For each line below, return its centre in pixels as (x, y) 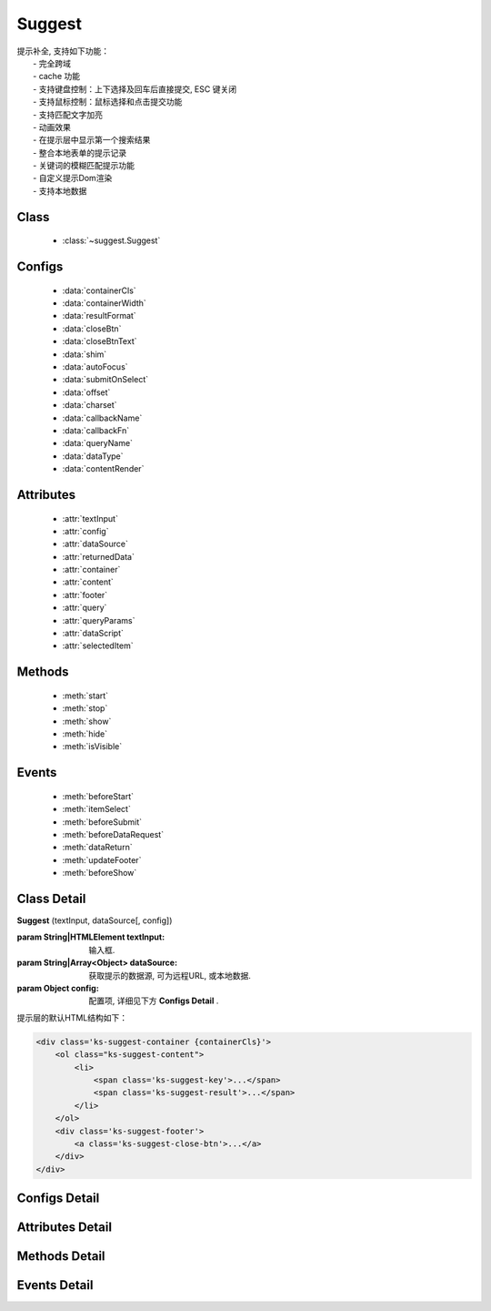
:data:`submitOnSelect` (105, 380)
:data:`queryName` (98, 443)
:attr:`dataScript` (93, 634)
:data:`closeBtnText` (100, 341)
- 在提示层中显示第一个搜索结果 (92, 140)
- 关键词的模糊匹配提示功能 (84, 166)
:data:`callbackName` (102, 418)
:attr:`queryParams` (99, 620)
